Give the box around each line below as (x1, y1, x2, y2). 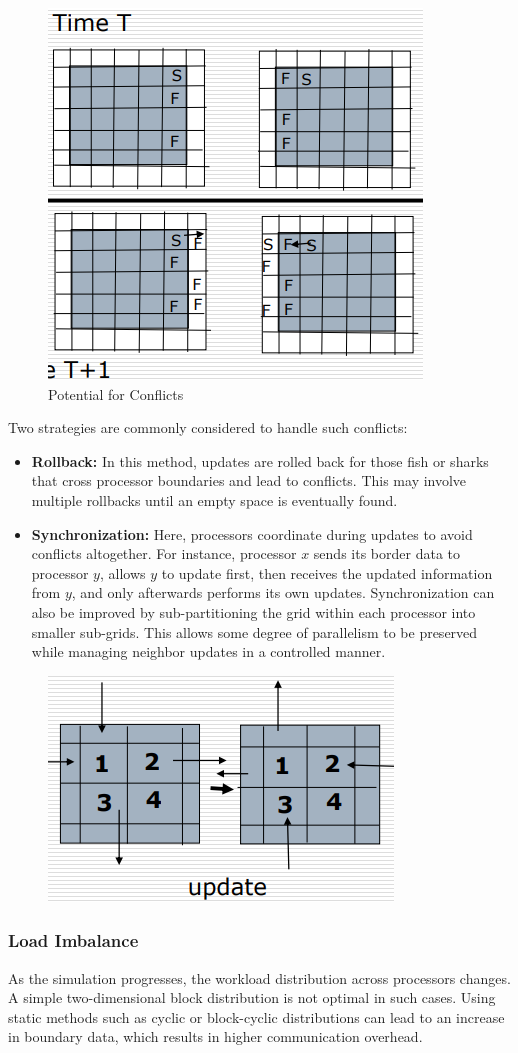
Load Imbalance (8, 928, 139, 953)
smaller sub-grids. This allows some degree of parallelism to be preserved (31, 621, 478, 642)
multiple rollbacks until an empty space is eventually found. (31, 489, 398, 510)
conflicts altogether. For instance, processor (31, 543, 297, 564)
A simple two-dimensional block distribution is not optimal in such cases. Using (8, 987, 496, 1008)
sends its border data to (313, 543, 460, 564)
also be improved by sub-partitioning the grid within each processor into (31, 601, 476, 622)
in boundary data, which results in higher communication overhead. (8, 1026, 423, 1047)
